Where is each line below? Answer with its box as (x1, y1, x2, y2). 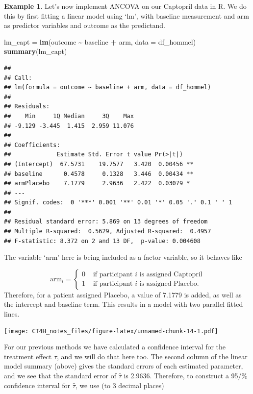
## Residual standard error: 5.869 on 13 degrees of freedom (4, 218, 208, 225)
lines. (4, 309, 20, 319)
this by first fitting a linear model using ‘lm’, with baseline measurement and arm (4, 10, 249, 21)
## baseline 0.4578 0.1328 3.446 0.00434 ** (4, 170, 194, 177)
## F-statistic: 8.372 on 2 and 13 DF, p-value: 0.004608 (4, 237, 201, 245)
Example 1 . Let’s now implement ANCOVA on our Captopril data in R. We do (4, 1, 247, 11)
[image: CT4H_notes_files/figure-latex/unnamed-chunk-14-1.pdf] (4, 327, 218, 335)
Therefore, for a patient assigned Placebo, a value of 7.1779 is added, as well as (4, 289, 242, 299)
